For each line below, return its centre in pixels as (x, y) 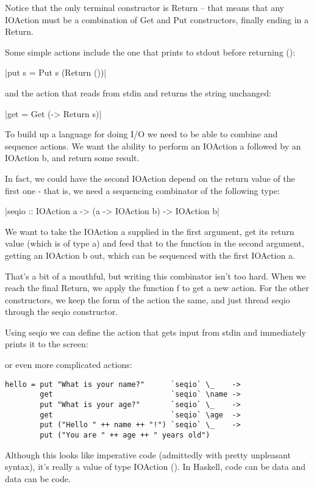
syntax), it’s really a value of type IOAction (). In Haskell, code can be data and (155, 467)
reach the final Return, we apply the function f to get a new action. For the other (157, 288)
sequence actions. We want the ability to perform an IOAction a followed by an (153, 146)
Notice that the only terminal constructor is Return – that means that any (145, 7)
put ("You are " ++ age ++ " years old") (125, 435)
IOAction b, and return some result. (72, 158)
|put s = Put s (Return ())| (56, 72)
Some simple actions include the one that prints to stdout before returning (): (150, 52)
